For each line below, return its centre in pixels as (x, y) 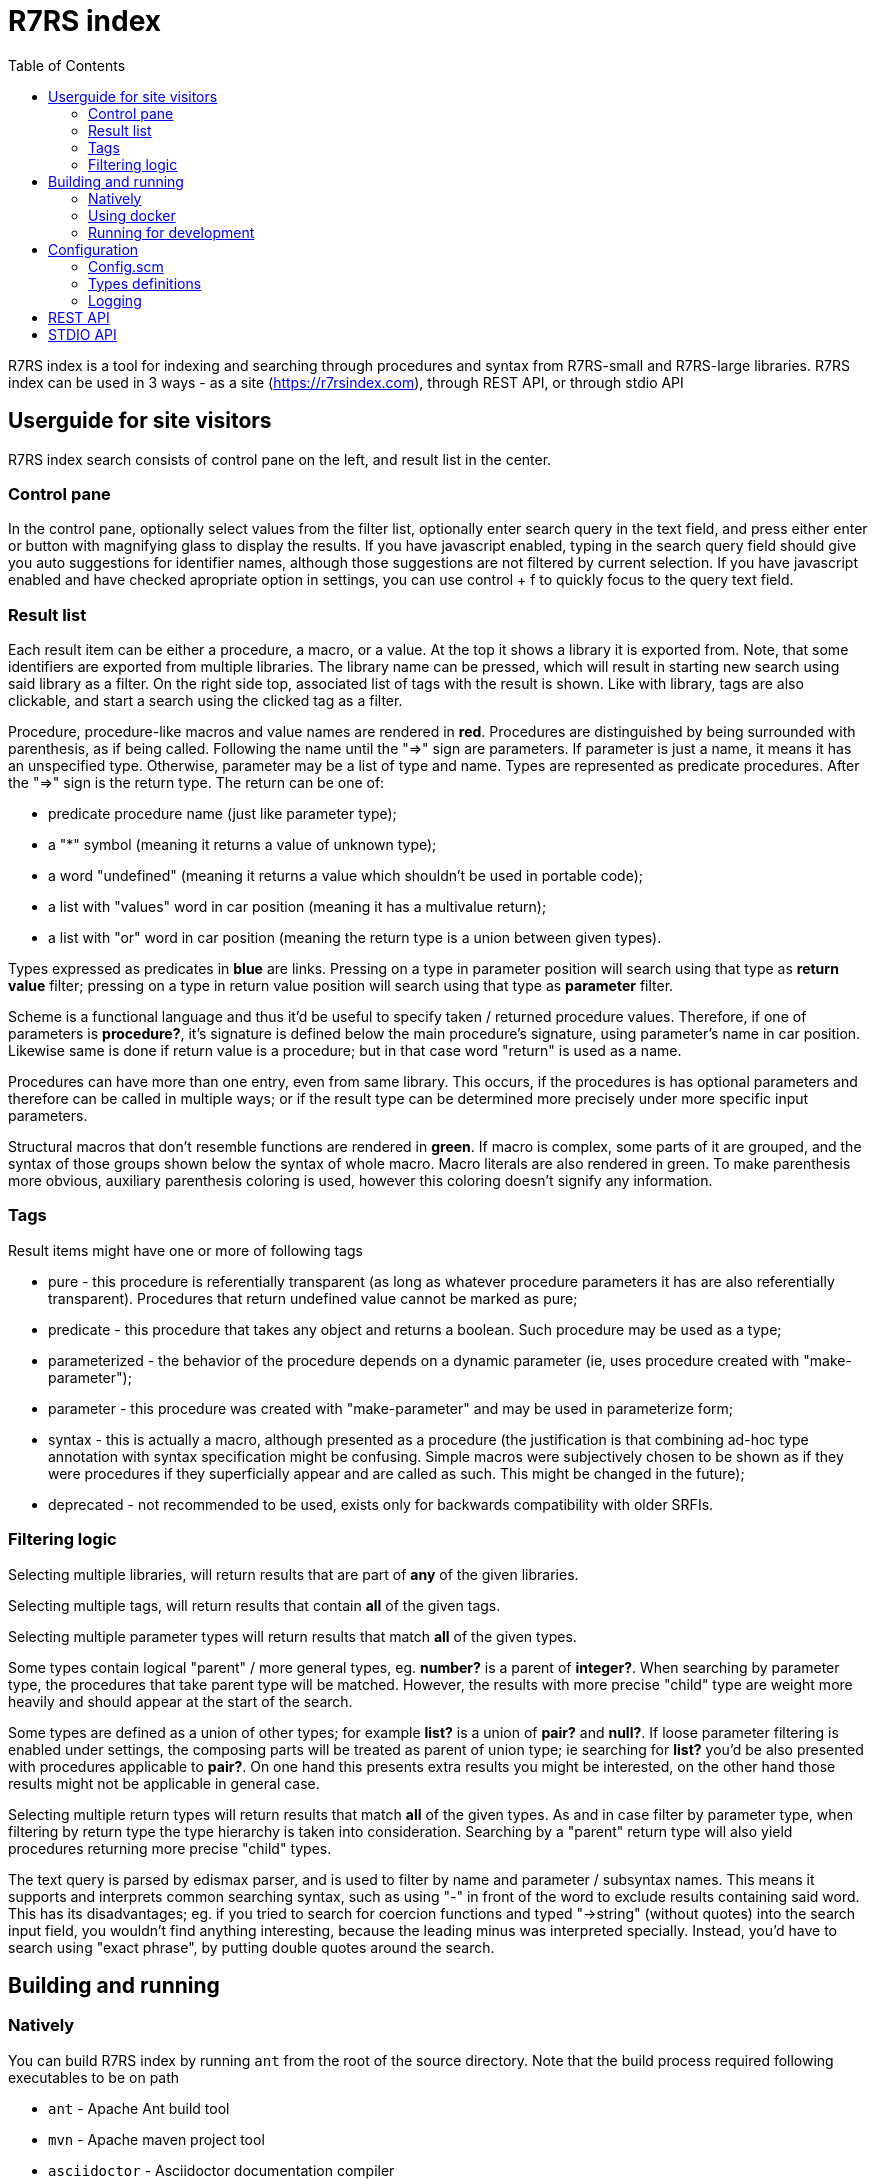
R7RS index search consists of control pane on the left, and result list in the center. (280, 459)
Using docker (132, 215)
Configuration (93, 249)
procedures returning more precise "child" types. (170, 1848)
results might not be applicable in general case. (164, 1783)
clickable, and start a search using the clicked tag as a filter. (205, 701)
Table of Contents (67, 65)
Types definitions (145, 283)
